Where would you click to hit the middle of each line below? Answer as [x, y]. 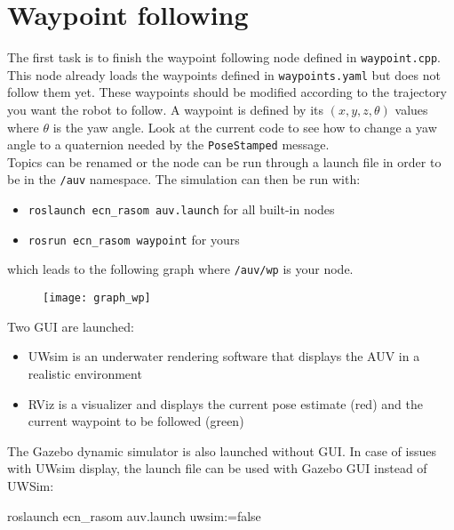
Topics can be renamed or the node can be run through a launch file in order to [224, 161]
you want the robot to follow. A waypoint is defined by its [166, 110]
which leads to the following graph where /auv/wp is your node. [180, 269]
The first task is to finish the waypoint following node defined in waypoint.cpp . [224, 57]
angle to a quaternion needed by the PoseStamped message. [168, 145]
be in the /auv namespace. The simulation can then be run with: [184, 179]
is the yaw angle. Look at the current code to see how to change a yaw [245, 127]
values [411, 110]
